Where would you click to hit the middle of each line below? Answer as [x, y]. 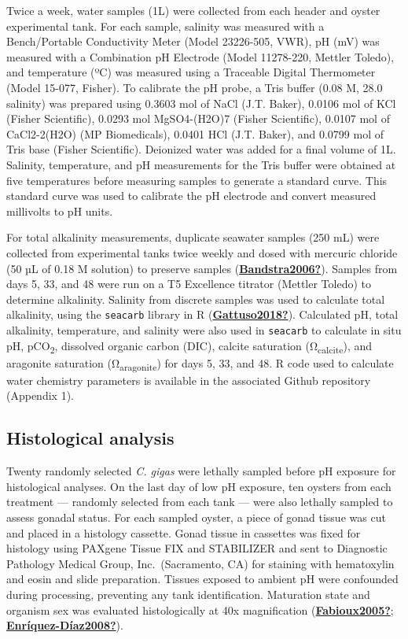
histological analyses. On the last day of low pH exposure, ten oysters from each [199, 486]
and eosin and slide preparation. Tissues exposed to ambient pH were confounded [202, 579]
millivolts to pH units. [60, 211]
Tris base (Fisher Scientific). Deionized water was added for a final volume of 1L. [201, 149]
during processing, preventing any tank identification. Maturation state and [188, 594]
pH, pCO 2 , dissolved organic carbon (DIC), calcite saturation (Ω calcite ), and [189, 346]
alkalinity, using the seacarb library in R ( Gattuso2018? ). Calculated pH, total [202, 314]
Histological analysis [90, 438]
